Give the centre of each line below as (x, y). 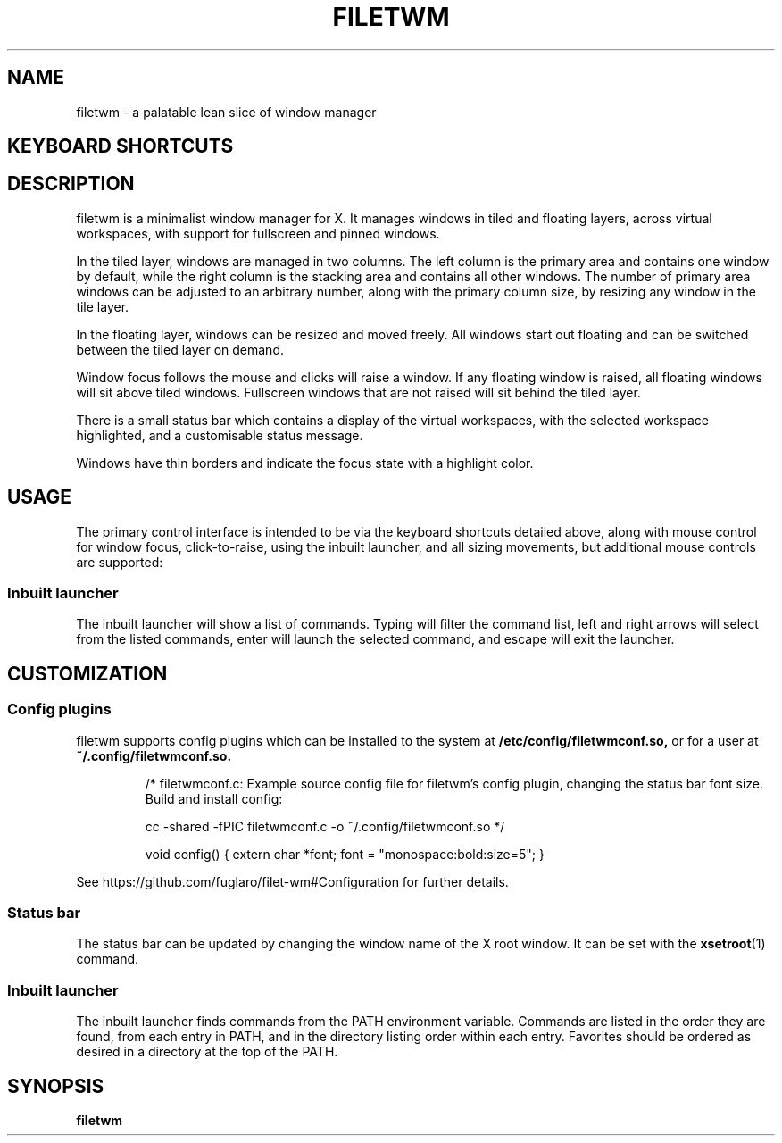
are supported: (120, 562)
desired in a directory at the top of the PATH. (207, 1052)
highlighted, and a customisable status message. (220, 435)
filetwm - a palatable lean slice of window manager (226, 112)
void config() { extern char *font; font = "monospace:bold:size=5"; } (345, 854)
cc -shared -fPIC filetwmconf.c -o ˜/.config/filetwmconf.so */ (325, 826)
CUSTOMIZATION (87, 673)
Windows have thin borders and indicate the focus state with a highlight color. (305, 463)
